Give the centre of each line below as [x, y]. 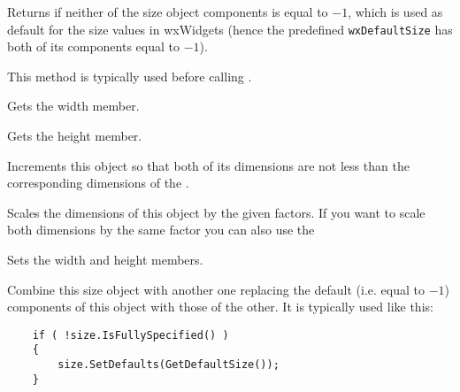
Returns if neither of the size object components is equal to [168, 12]
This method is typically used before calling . [130, 76]
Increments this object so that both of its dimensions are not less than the [208, 165]
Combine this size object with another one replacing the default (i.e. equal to [216, 289]
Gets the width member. [73, 106]
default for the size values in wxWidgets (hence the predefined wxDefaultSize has [230, 29]
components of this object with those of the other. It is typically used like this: [220, 307]
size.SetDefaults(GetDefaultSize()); [169, 365]
